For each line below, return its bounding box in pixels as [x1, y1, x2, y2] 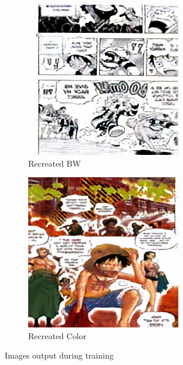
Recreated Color [28, 329, 87, 342]
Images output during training [5, 349, 114, 361]
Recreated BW [28, 157, 81, 169]
